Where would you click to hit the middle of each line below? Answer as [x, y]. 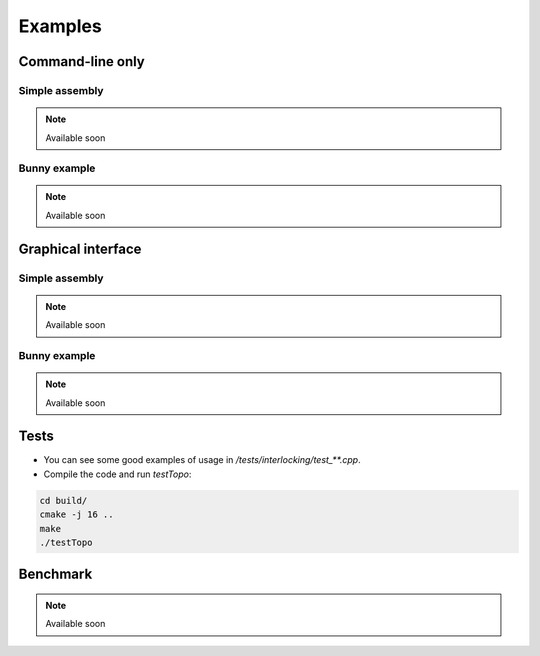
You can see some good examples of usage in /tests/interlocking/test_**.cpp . [202, 460]
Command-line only [81, 61]
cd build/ [63, 500]
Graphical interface [80, 248]
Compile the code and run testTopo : [117, 474]
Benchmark [55, 574]
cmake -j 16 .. [76, 514]
